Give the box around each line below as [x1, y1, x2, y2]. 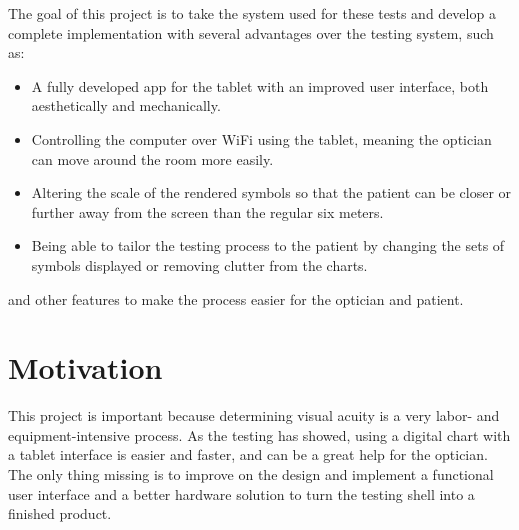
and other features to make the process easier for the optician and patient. [8, 288, 464, 309]
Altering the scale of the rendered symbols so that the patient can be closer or [31, 182, 512, 203]
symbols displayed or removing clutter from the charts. [31, 254, 368, 275]
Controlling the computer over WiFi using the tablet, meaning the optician [31, 128, 492, 149]
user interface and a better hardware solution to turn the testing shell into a [8, 483, 475, 504]
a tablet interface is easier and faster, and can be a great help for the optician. [8, 444, 488, 465]
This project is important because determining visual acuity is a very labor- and [8, 405, 500, 426]
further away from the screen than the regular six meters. [31, 201, 384, 222]
